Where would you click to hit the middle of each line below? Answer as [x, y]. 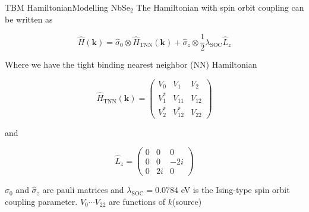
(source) [187, 201]
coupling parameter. [41, 201]
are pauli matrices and [83, 190]
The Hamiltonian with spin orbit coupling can [220, 7]
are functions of [137, 201]
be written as [29, 19]
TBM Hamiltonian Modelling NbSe [68, 7]
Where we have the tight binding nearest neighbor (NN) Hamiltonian [131, 64]
